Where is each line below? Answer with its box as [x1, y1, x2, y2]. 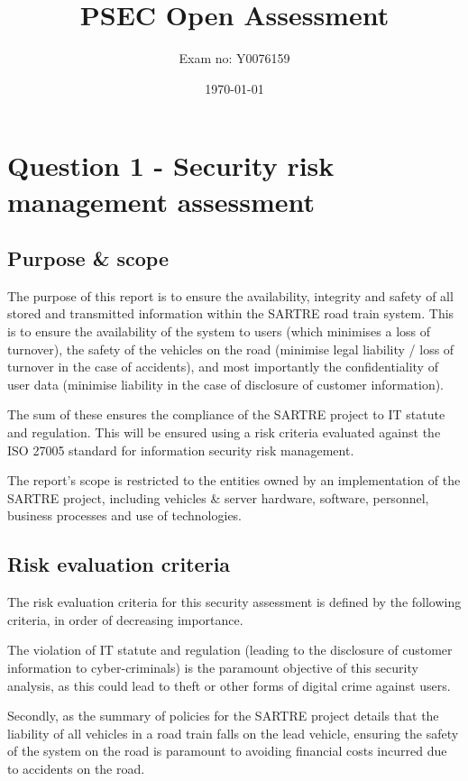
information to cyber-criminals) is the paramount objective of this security [7, 658, 418, 676]
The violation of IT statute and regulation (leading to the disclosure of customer [7, 640, 453, 659]
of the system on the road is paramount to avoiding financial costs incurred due [7, 741, 447, 760]
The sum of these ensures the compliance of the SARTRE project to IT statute [7, 405, 445, 424]
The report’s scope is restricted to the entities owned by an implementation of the [7, 471, 461, 490]
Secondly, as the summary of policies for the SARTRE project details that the [7, 706, 439, 725]
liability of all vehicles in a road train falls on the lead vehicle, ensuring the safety [7, 723, 459, 742]
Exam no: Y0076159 [179, 49, 290, 68]
